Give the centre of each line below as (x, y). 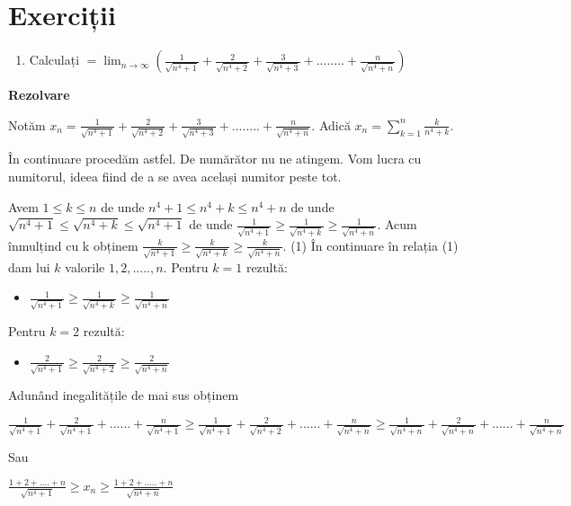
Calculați (54, 60)
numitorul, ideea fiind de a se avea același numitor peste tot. (175, 177)
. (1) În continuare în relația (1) (370, 245)
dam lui (29, 266)
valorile (85, 266)
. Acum (397, 224)
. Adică (331, 124)
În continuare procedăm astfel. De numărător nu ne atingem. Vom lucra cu (215, 159)
